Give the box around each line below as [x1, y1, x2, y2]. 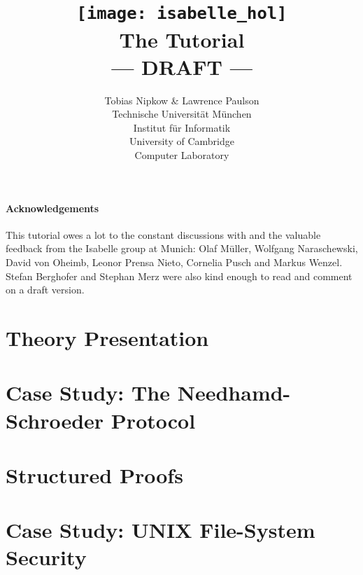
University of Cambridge [129, 134, 234, 148]
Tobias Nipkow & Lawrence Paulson [104, 92, 259, 107]
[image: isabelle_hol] [76, 4, 287, 24]
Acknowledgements [6, 200, 99, 215]
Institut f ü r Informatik [133, 120, 231, 134]
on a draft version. [6, 282, 85, 297]
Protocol [111, 406, 196, 434]
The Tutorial [119, 25, 245, 53]
